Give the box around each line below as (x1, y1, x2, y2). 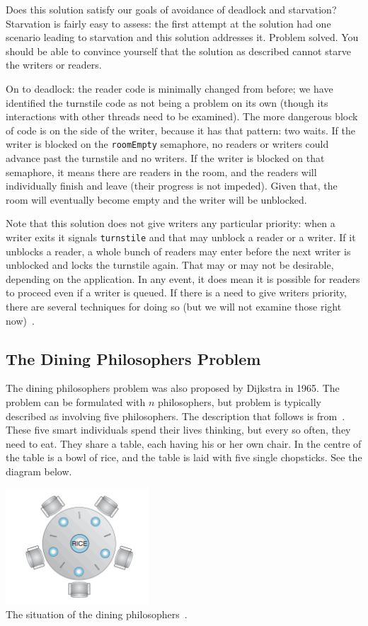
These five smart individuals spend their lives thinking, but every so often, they (6, 422, 351, 437)
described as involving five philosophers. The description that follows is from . (6, 408, 345, 423)
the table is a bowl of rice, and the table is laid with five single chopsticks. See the (6, 450, 362, 465)
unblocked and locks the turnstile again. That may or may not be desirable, (6, 257, 334, 272)
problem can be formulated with (6, 394, 146, 409)
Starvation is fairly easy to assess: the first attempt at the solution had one (6, 16, 331, 30)
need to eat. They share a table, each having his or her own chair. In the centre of (6, 436, 362, 451)
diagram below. (6, 463, 72, 478)
